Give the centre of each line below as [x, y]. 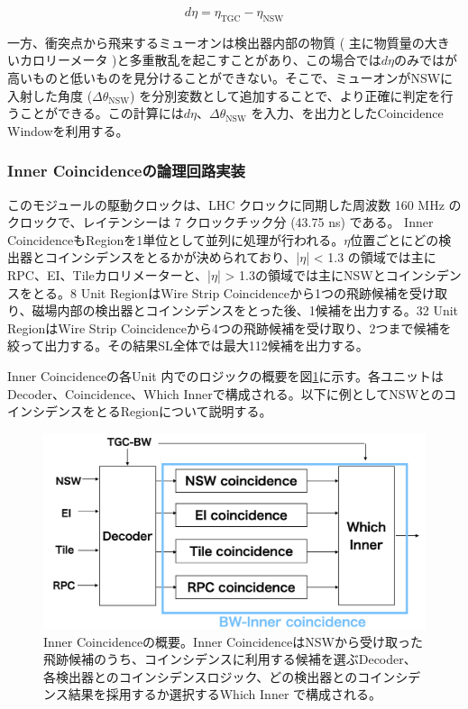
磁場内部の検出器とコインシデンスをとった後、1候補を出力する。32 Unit [245, 310]
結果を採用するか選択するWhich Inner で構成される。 [225, 694]
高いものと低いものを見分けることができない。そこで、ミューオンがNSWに [230, 77]
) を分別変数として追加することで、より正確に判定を [285, 95]
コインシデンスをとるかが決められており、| [172, 257]
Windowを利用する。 [68, 130]
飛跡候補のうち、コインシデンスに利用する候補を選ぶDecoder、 [230, 659]
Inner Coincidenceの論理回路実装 [126, 171]
